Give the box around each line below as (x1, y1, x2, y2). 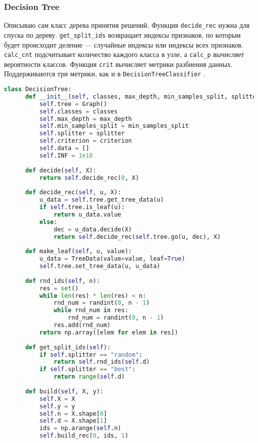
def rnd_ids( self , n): (25, 277, 100, 284)
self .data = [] (39, 145, 89, 152)
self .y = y (39, 402, 75, 410)
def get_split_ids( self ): (25, 343, 111, 351)
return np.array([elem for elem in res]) (39, 329, 178, 336)
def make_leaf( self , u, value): (25, 248, 132, 255)
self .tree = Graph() (39, 100, 107, 108)
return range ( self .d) (54, 373, 125, 381)
